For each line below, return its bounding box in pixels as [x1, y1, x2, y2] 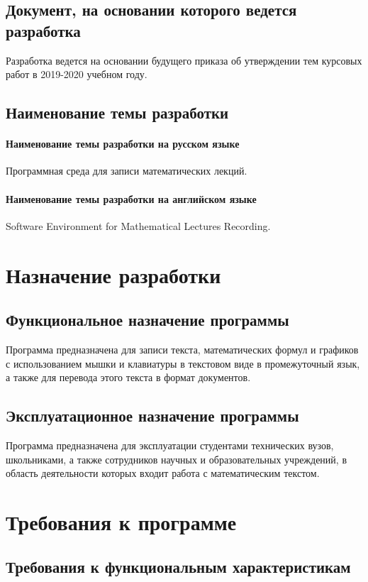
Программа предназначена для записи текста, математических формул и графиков [6, 341, 359, 356]
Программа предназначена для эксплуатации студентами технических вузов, [6, 437, 334, 452]
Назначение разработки [6, 260, 221, 289]
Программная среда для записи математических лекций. [6, 163, 247, 178]
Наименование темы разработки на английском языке [6, 191, 257, 206]
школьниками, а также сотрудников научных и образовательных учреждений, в [6, 451, 347, 466]
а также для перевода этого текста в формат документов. [6, 370, 251, 385]
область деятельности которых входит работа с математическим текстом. [6, 466, 320, 481]
